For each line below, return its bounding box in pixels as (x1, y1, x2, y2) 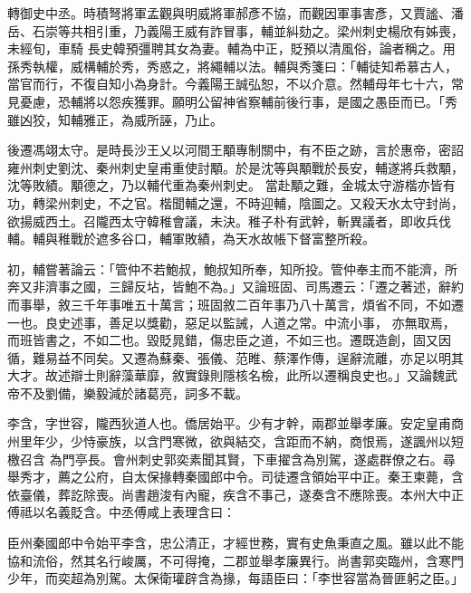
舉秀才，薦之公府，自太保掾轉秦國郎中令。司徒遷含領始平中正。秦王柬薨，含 (7, 467, 464, 486)
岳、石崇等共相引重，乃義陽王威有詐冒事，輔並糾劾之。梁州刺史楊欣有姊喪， (7, 21, 464, 40)
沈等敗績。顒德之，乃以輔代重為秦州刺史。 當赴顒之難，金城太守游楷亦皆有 (7, 176, 456, 195)
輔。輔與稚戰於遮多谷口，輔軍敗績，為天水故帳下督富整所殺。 (7, 229, 375, 248)
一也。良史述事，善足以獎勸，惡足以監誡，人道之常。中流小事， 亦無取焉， (7, 312, 456, 331)
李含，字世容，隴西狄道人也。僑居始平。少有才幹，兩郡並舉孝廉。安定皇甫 (7, 414, 451, 433)
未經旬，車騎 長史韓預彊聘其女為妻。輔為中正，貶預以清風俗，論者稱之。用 (7, 39, 456, 58)
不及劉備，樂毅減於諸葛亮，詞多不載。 (19, 383, 248, 402)
